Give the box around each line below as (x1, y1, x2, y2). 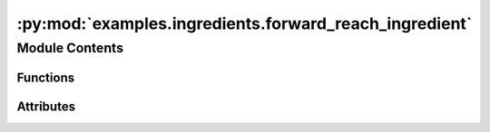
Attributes (16, 99, 76, 114)
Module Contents (16, 40, 124, 56)
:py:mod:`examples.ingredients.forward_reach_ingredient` (16, 14, 473, 33)
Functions (16, 70, 75, 85)
